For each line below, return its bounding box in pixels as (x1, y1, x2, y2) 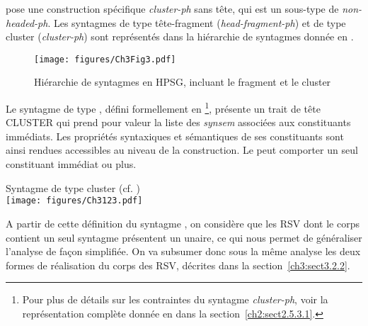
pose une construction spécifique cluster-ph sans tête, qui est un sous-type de (6, 1, 339, 16)
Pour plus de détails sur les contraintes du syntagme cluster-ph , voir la (22, 292, 328, 307)
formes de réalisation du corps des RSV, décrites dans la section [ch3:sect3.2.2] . (6, 257, 350, 272)
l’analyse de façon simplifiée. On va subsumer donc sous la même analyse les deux (6, 244, 361, 259)
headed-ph (6, 15, 48, 30)
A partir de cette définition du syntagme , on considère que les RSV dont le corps (6, 215, 360, 230)
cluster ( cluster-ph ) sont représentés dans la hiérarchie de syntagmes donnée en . (6, 29, 354, 44)
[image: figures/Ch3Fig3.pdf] (34, 54, 176, 64)
